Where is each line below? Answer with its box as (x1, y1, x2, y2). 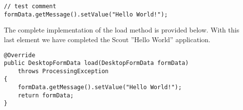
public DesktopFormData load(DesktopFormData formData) (4, 60, 189, 67)
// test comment (4, 3, 56, 10)
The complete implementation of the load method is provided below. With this (4, 25, 240, 35)
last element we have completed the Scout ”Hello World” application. (4, 34, 210, 44)
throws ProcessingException (18, 67, 109, 75)
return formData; (18, 92, 74, 99)
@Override (4, 51, 36, 59)
